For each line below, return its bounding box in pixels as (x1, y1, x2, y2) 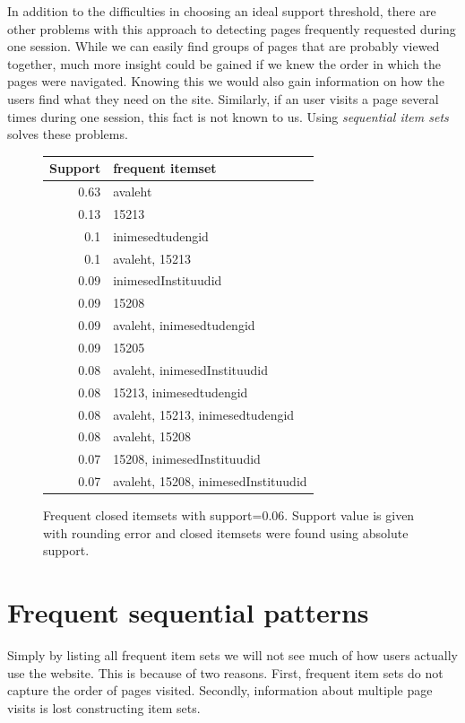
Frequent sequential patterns (7, 594, 369, 631)
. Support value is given (284, 506, 415, 525)
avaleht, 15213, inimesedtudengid (113, 405, 295, 423)
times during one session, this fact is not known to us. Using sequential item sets (7, 107, 449, 126)
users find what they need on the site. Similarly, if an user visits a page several (7, 89, 439, 108)
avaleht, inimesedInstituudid (113, 360, 269, 379)
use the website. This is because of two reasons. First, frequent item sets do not (7, 663, 443, 682)
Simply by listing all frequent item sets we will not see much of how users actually (7, 646, 458, 665)
